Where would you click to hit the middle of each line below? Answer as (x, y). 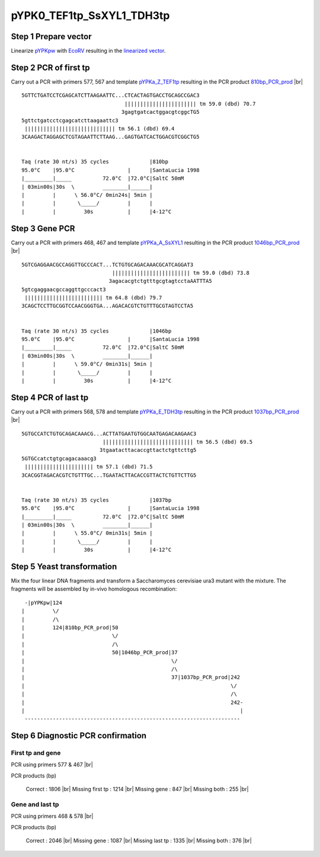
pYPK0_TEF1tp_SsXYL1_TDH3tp (90, 15)
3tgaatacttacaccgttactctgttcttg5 (148, 450)
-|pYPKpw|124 (43, 603)
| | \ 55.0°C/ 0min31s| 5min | (87, 533)
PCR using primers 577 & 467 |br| (52, 764)
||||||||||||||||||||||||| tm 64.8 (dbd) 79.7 (93, 298)
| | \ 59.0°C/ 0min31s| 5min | (87, 364)
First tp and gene (36, 753)
